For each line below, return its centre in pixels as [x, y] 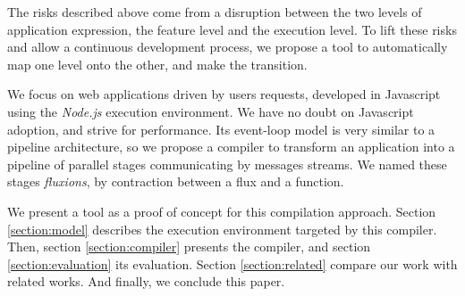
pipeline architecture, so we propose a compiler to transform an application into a [231, 147]
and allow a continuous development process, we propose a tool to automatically [228, 47]
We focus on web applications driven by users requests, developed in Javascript [224, 94]
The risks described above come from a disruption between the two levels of [215, 12]
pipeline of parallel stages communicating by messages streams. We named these [227, 164]
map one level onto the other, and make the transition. [157, 64]
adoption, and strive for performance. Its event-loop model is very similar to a [221, 129]
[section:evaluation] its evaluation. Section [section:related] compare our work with [232, 263]
